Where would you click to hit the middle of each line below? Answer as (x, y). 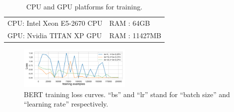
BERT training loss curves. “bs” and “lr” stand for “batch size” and (127, 94)
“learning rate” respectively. (66, 104)
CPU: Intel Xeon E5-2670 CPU (55, 23)
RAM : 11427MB (135, 35)
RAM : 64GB (130, 23)
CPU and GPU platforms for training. (85, 6)
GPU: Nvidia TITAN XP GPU (55, 35)
